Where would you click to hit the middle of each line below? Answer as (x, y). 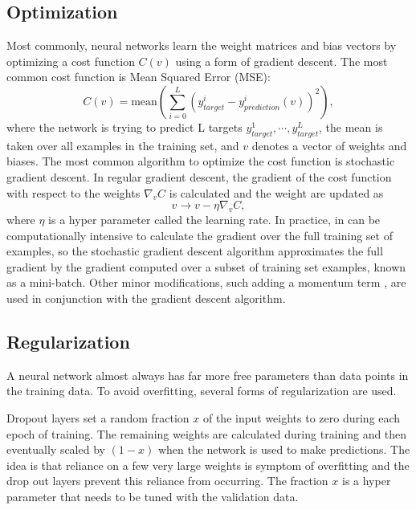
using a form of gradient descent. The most (281, 61)
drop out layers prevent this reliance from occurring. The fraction (167, 481)
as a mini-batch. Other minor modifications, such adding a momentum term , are (206, 282)
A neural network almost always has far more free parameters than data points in (208, 375)
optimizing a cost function (71, 61)
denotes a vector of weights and (329, 145)
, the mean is (351, 126)
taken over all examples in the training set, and (123, 145)
